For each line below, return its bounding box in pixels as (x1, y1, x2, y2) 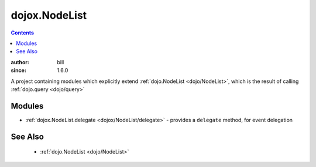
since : (11, 67, 26, 74)
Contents (11, 29, 35, 36)
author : (11, 58, 29, 65)
